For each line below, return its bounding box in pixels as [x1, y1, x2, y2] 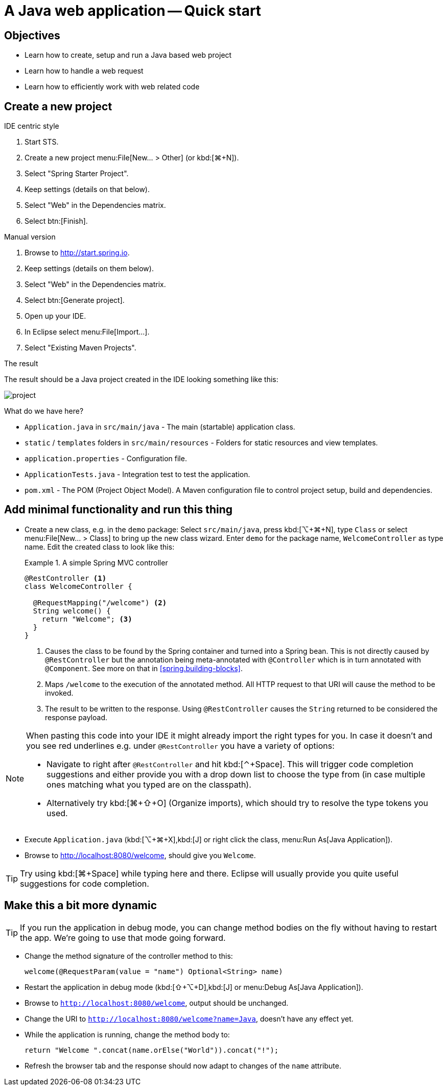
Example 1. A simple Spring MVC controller [25, 558, 168, 567]
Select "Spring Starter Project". [25, 169, 129, 178]
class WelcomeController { [25, 582, 132, 590]
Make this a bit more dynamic [4, 899, 157, 912]
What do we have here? [4, 407, 84, 416]
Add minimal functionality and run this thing [4, 503, 233, 516]
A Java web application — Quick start [4, 2, 262, 19]
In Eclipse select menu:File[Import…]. [25, 327, 150, 337]
